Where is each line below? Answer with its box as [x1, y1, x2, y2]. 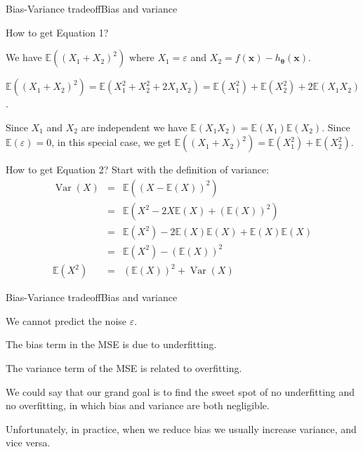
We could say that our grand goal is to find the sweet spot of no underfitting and [6, 384, 355, 399]
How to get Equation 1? [6, 25, 109, 39]
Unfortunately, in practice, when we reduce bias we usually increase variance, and [6, 421, 357, 436]
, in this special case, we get [51, 135, 171, 149]
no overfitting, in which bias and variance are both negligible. [6, 398, 270, 413]
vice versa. [6, 435, 51, 450]
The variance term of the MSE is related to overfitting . [6, 360, 242, 375]
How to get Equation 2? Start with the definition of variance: [6, 162, 270, 177]
